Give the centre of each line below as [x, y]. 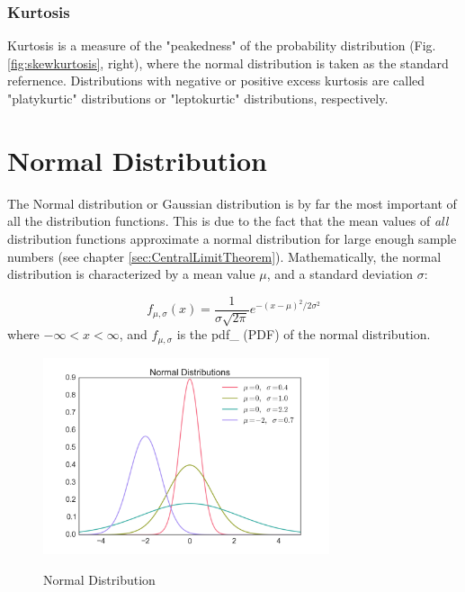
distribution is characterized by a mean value [131, 274]
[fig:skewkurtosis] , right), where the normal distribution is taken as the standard [228, 63]
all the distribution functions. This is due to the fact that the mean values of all [228, 221]
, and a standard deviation [340, 274]
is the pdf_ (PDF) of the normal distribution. [304, 334]
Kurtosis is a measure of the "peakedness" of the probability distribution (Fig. [222, 45]
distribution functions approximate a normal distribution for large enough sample [232, 238]
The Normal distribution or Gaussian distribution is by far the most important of [232, 203]
